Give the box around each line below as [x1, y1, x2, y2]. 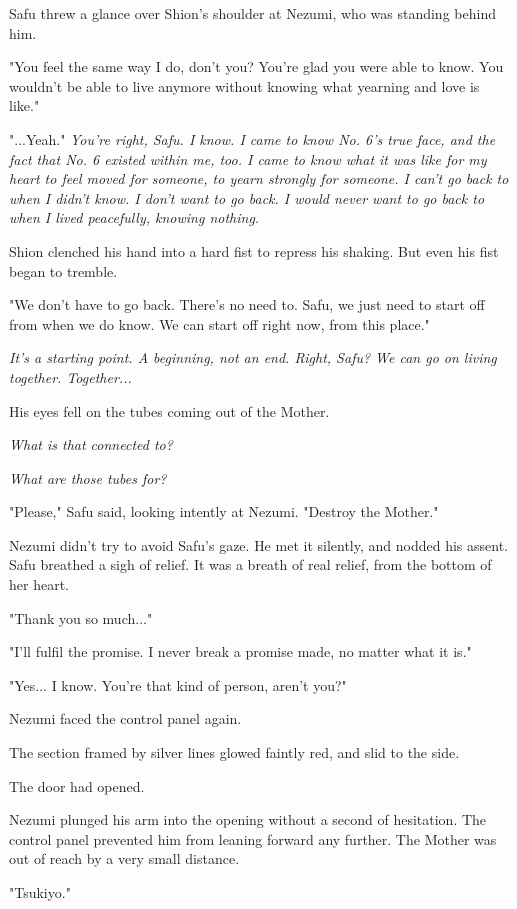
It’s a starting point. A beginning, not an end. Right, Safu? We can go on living [9, 347, 497, 368]
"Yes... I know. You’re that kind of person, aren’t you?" [9, 674, 347, 695]
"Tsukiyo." [9, 882, 71, 902]
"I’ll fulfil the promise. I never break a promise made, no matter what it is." [9, 641, 472, 662]
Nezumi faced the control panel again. [9, 708, 242, 729]
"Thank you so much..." [9, 607, 153, 628]
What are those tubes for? [9, 467, 167, 488]
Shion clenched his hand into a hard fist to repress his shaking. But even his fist [9, 240, 499, 261]
